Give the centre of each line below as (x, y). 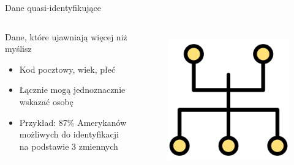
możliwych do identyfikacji (69, 134)
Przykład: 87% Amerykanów (73, 122)
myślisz (18, 49)
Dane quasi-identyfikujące (53, 7)
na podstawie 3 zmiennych (69, 146)
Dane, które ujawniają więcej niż (66, 36)
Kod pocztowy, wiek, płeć (67, 69)
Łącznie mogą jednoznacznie (72, 90)
